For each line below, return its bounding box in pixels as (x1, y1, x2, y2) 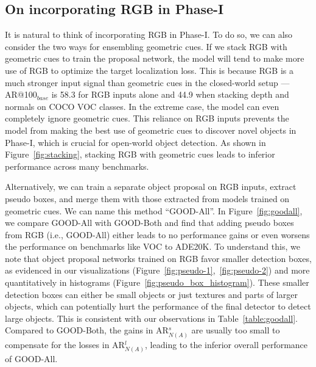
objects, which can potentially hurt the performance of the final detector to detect (5, 300, 311, 313)
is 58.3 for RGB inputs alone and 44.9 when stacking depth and (51, 88, 289, 101)
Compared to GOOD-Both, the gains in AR (5, 324, 169, 336)
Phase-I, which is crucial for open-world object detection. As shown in (5, 136, 266, 148)
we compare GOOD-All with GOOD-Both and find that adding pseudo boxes (5, 216, 294, 229)
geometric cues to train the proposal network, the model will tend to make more (5, 52, 304, 65)
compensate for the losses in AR (5, 338, 125, 351)
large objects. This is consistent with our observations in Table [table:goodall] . (5, 311, 298, 324)
